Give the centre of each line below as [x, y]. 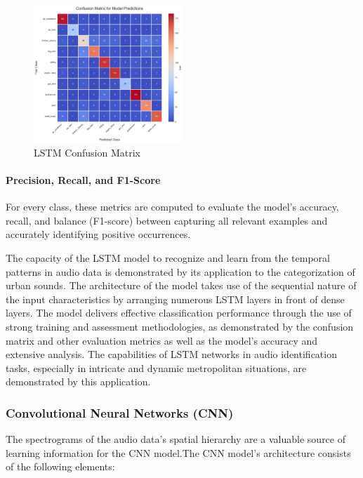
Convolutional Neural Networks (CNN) [120, 412]
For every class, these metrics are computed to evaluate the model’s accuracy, [172, 207]
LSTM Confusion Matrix [87, 152]
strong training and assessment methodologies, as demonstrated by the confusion [180, 326]
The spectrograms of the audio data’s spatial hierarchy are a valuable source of [176, 439]
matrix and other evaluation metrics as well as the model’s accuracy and [162, 340]
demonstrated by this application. [78, 381]
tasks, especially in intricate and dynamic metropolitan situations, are [156, 367]
